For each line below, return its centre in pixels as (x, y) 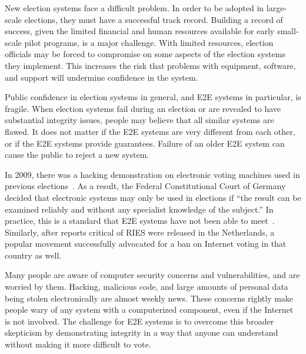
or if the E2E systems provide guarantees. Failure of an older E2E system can (145, 143)
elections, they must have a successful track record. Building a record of (154, 19)
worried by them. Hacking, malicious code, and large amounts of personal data (147, 287)
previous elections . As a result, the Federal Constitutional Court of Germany (145, 186)
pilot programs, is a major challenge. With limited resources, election (149, 42)
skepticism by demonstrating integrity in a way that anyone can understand (142, 333)
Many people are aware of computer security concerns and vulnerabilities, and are (152, 275)
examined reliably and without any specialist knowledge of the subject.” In (139, 209)
